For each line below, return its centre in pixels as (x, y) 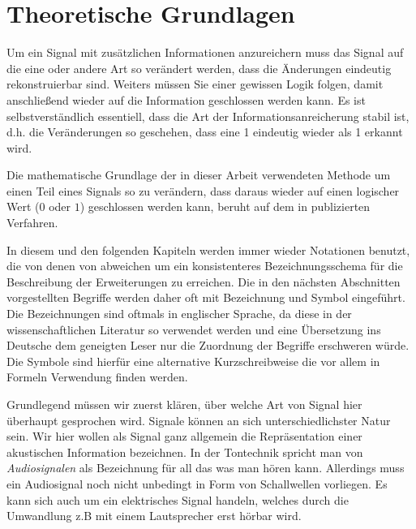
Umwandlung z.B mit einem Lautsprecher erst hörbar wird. (154, 516)
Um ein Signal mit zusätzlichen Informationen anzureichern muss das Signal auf (205, 52)
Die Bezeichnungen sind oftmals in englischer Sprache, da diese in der (179, 314)
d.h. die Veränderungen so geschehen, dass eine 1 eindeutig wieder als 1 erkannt (205, 132)
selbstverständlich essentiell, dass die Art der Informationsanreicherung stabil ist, (208, 116)
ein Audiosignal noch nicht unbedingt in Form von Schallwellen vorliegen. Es (197, 483)
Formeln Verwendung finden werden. (97, 377)
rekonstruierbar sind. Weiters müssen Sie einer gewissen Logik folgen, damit (195, 84)
